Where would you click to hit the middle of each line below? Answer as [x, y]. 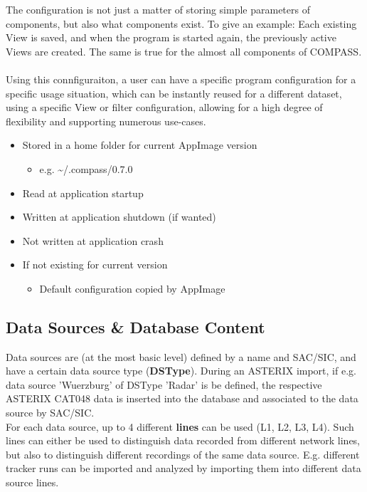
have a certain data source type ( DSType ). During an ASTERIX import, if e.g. [181, 371]
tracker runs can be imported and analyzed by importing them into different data [183, 468]
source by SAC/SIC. [50, 413]
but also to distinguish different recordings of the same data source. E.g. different [183, 454]
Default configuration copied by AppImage [132, 288]
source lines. [32, 482]
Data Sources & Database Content [135, 326]
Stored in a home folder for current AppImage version [140, 145]
